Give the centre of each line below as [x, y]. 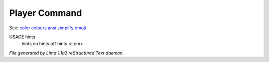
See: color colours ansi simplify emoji [48, 28]
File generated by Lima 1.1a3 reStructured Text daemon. [67, 53]
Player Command [46, 13]
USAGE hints [22, 37]
